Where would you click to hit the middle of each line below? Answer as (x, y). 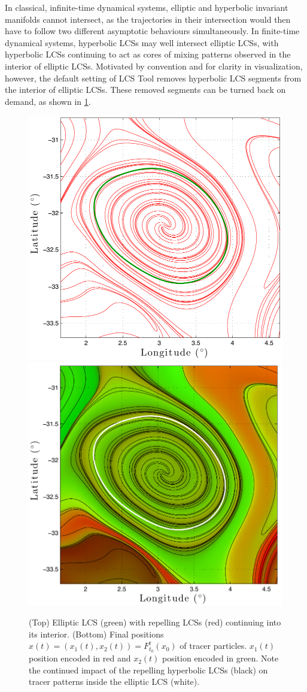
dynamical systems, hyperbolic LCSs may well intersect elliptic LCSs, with (142, 42)
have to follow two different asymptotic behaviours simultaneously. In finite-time (152, 31)
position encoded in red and (80, 658)
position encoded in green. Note (221, 658)
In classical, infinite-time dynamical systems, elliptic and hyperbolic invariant (147, 7)
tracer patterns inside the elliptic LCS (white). (114, 682)
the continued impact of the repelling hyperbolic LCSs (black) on (148, 670)
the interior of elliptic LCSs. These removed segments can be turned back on (145, 90)
